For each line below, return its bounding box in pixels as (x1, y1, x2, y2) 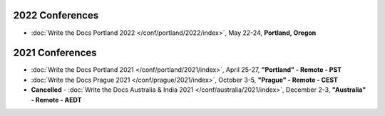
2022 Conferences (13, 9, 99, 21)
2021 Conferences (13, 47, 97, 59)
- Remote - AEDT (31, 95, 82, 104)
